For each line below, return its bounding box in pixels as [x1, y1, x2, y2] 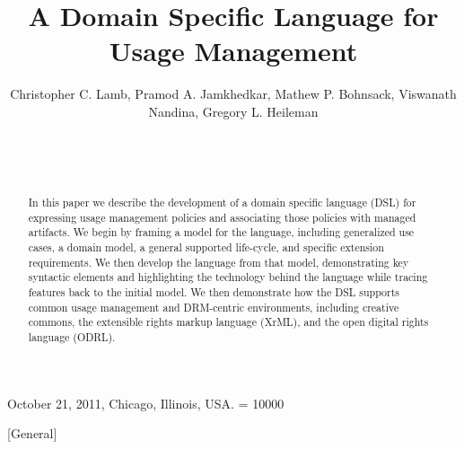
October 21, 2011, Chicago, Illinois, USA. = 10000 [7, 393, 285, 412]
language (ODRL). [28, 329, 116, 344]
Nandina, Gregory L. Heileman [148, 101, 319, 120]
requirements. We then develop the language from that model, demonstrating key [28, 254, 409, 269]
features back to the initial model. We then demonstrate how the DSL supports [28, 285, 400, 300]
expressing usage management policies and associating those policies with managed [28, 209, 416, 224]
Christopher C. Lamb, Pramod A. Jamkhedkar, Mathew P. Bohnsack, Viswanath [10, 84, 457, 103]
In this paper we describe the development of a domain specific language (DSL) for [28, 195, 416, 210]
